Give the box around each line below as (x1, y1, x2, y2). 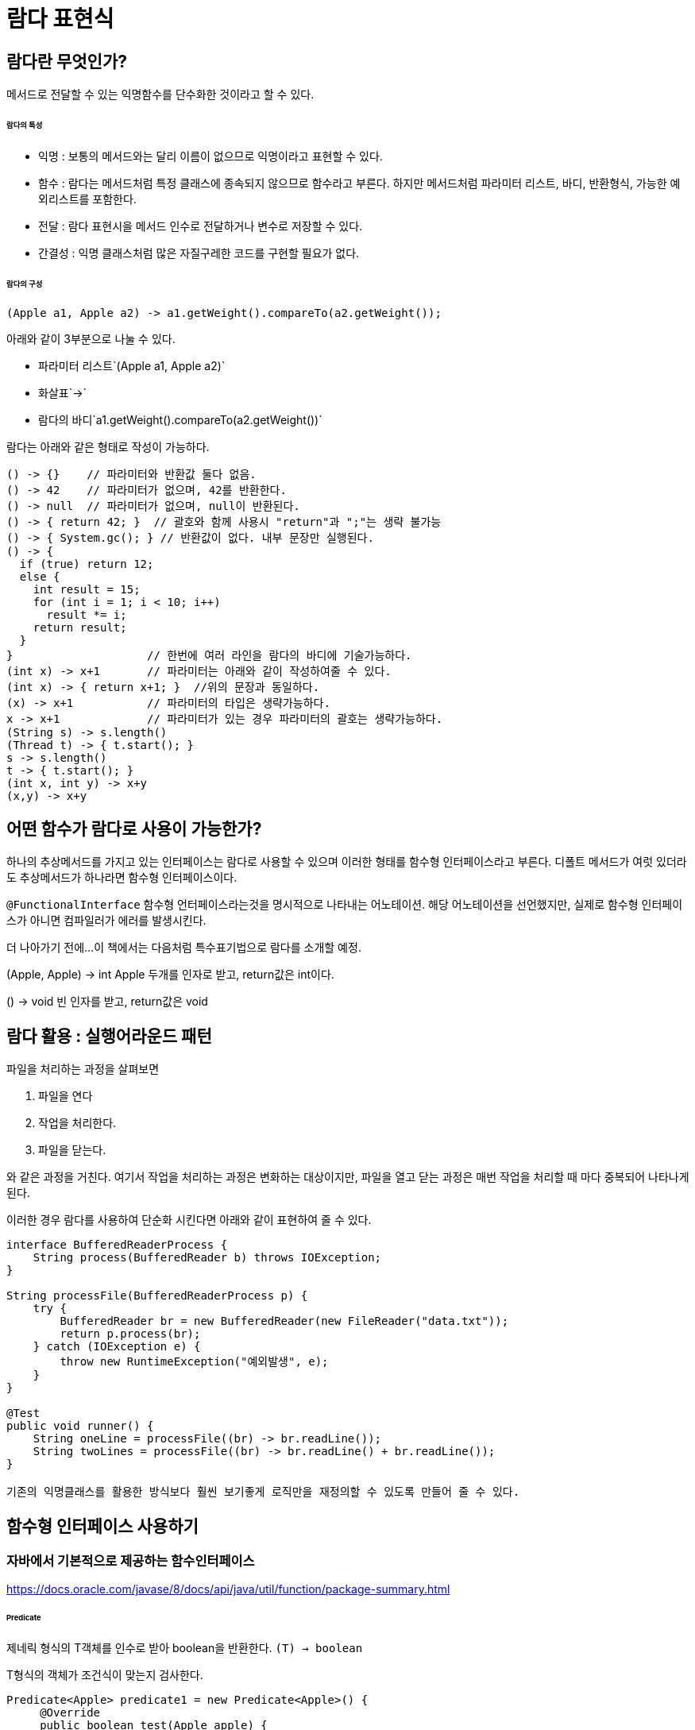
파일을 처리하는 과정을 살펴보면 (6, 1062, 160, 1076)
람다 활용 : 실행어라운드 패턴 (6, 1025, 212, 1046)
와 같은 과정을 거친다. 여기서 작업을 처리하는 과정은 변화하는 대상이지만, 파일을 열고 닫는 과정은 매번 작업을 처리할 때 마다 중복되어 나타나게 (6, 1170, 689, 1184)
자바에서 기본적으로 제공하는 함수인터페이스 (6, 1553, 255, 1570)
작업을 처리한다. (38, 1116, 117, 1130)
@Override (40, 1706, 101, 1720)
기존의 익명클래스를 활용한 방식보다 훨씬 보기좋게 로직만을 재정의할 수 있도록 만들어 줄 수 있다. (6, 1485, 520, 1499)
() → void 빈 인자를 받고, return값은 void (6, 994, 208, 1009)
